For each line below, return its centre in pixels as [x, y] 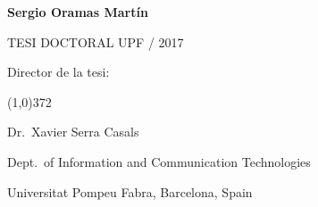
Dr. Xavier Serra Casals [73, 132]
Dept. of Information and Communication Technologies [159, 161]
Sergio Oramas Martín [78, 12]
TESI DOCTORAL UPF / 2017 [96, 41]
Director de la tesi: [59, 72]
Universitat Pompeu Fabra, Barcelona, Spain [130, 191]
